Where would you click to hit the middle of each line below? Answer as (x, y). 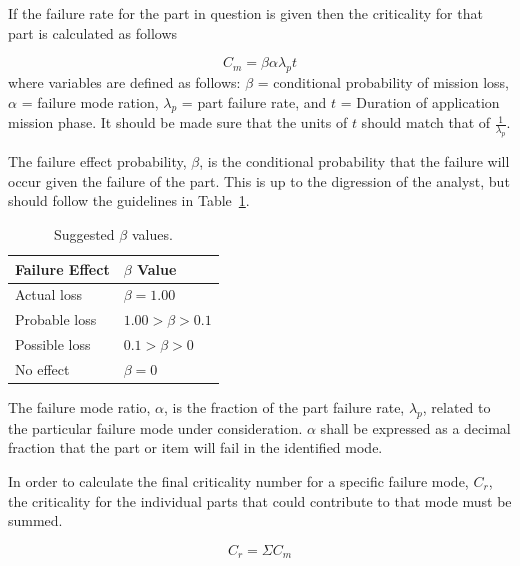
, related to (456, 407)
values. (152, 233)
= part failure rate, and (254, 101)
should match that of (426, 122)
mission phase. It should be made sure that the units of (178, 122)
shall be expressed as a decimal (415, 427)
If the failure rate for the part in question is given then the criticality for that (245, 13)
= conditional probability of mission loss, (383, 81)
